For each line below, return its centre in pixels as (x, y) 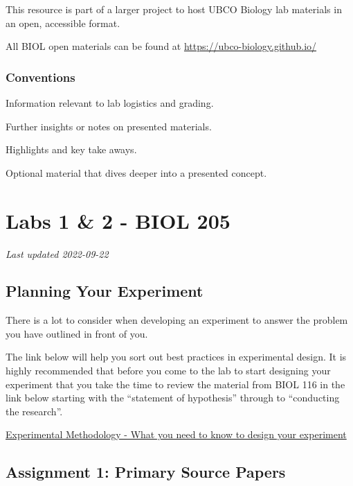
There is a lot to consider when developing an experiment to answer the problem (177, 320)
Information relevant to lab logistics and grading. (110, 103)
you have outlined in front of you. (77, 333)
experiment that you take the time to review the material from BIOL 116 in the (175, 384)
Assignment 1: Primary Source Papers (146, 472)
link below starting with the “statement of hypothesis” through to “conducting (173, 398)
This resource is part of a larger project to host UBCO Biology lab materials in (174, 9)
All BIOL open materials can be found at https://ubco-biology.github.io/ (161, 46)
